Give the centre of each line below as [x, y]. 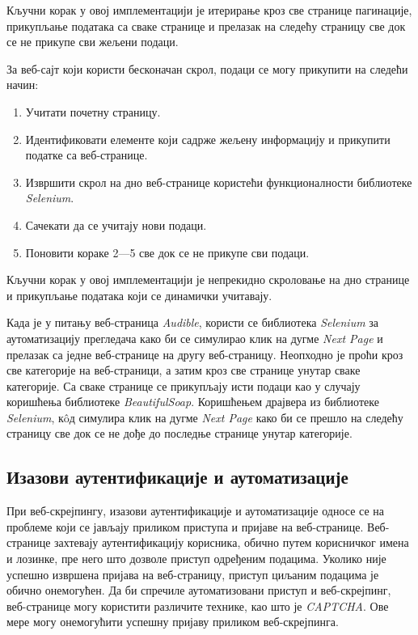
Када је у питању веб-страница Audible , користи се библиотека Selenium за [193, 322]
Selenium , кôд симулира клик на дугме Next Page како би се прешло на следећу [205, 417]
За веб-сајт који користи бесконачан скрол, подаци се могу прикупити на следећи [207, 68]
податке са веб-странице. [87, 155]
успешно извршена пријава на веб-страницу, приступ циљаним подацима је [193, 574]
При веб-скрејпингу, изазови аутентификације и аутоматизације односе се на [196, 511]
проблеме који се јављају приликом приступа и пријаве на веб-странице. [185, 526]
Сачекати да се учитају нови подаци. [116, 224]
